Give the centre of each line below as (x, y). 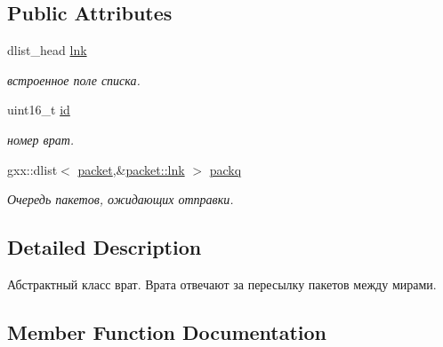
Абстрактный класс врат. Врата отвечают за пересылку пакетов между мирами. (222, 284)
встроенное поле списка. (74, 79)
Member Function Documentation (167, 331)
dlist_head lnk (47, 50)
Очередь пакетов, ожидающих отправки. (121, 199)
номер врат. (41, 139)
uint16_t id (39, 110)
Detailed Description (105, 247)
